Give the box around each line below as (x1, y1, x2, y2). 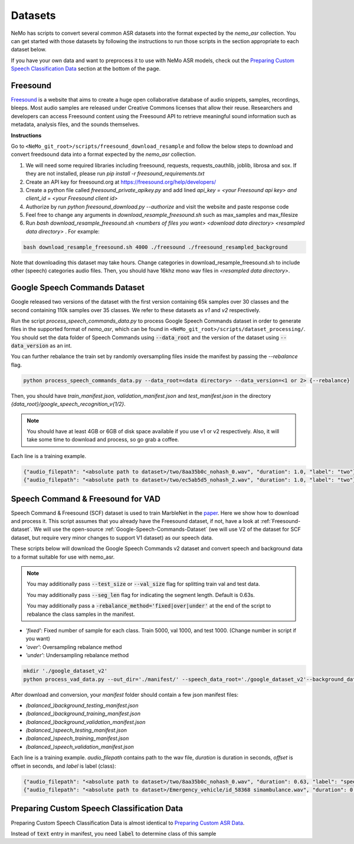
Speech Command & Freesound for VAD (11, 494, 160, 504)
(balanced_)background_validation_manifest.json (25, 718, 146, 725)
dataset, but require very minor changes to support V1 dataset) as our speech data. (11, 534, 214, 541)
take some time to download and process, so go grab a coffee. (27, 436, 179, 443)
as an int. (50, 342, 72, 349)
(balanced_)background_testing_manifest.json (25, 702, 139, 709)
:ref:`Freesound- (260, 518, 301, 525)
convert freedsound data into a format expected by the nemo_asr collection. (11, 151, 196, 158)
